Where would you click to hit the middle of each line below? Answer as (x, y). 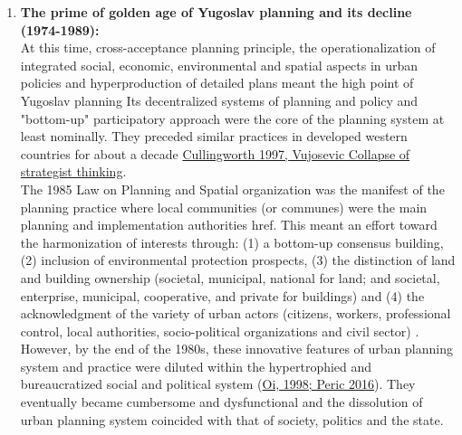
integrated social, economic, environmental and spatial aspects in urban (219, 65)
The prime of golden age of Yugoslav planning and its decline (216, 12)
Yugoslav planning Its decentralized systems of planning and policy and (219, 100)
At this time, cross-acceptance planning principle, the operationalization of (228, 47)
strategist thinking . (73, 171)
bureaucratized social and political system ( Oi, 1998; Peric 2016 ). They (218, 384)
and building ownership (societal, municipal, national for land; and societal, (230, 277)
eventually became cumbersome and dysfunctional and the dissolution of (221, 402)
